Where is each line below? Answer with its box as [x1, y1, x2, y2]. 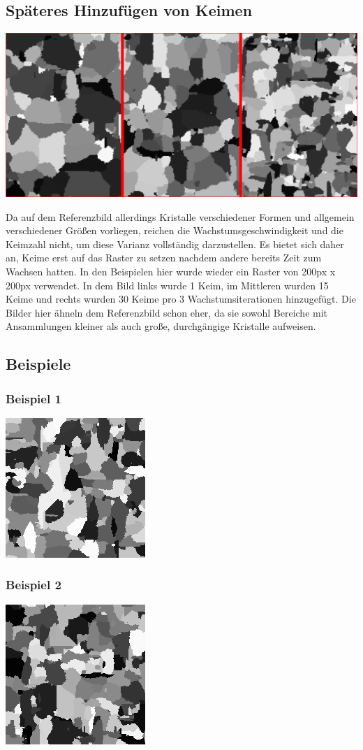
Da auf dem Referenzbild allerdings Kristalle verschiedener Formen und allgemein [6, 209, 355, 224]
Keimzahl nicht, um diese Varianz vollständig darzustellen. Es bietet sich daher [6, 236, 344, 251]
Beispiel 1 [6, 389, 61, 407]
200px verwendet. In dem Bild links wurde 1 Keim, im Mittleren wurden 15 [6, 277, 329, 292]
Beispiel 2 [6, 576, 61, 593]
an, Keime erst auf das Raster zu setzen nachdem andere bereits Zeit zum [6, 250, 322, 265]
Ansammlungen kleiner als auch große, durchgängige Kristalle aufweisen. [6, 319, 316, 333]
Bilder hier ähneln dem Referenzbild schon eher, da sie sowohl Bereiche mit [6, 305, 328, 319]
